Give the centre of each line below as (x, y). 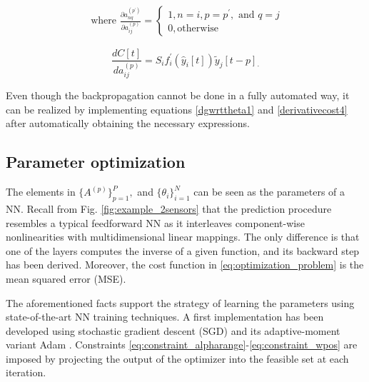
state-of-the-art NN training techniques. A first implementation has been (165, 317)
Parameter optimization (96, 162)
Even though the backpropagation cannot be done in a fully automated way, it (178, 95)
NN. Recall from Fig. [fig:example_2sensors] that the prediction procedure (169, 208)
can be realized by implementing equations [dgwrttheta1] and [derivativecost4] (177, 109)
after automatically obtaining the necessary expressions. (128, 123)
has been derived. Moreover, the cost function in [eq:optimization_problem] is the (185, 265)
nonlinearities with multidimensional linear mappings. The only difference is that (183, 237)
